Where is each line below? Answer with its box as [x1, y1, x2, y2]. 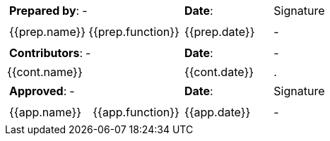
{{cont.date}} [184, 65, 254, 79]
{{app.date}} [184, 105, 251, 119]
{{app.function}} [93, 105, 179, 119]
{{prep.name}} [9, 25, 86, 39]
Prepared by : [9, 4, 80, 18]
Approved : [9, 84, 67, 98]
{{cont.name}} [7, 65, 83, 79]
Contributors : [9, 46, 83, 60]
